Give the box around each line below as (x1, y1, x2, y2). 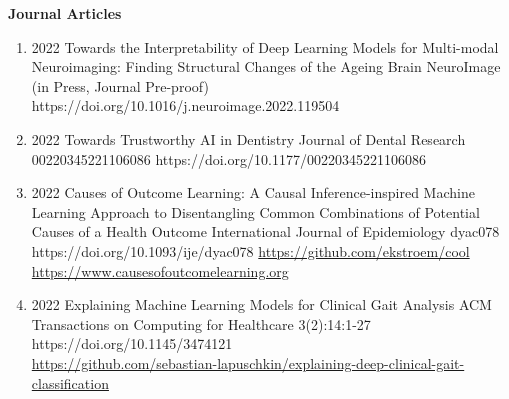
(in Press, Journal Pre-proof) (31, 75, 209, 96)
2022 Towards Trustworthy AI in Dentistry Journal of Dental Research (31, 128, 466, 149)
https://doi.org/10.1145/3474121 (31, 333, 233, 354)
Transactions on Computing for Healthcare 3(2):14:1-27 (31, 313, 371, 334)
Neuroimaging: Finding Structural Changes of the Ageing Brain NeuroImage (31, 56, 501, 77)
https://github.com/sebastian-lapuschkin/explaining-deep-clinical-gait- (31, 352, 465, 373)
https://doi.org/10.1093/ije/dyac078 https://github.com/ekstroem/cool (31, 240, 470, 261)
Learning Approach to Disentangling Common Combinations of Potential (31, 201, 480, 222)
